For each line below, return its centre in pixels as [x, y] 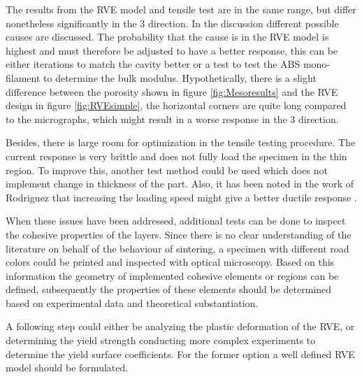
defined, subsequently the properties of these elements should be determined [169, 289]
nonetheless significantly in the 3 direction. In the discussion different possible [172, 23]
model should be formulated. [67, 368]
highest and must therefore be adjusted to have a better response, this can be [172, 50]
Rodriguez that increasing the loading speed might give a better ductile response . [181, 197]
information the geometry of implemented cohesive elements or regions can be [172, 275]
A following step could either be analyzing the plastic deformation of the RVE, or [180, 326]
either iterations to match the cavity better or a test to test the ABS [153, 64]
